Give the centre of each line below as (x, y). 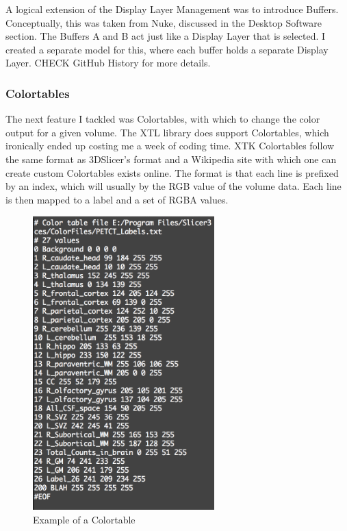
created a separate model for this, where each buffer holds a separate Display (167, 49)
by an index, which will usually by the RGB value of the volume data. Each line (173, 186)
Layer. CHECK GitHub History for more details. (108, 63)
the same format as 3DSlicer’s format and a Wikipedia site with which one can (171, 159)
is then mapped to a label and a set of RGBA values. (117, 199)
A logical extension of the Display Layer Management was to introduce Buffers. (172, 9)
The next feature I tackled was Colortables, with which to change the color (163, 119)
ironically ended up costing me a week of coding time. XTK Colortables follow (170, 146)
